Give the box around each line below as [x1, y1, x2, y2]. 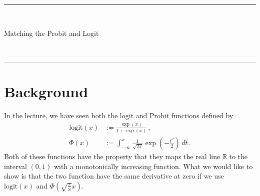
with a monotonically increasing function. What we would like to [53, 161, 253, 171]
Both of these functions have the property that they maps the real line [4, 151, 220, 162]
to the [229, 151, 248, 162]
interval [4, 161, 27, 171]
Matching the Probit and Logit [4, 27, 99, 38]
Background [4, 81, 88, 101]
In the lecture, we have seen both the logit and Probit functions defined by [4, 110, 233, 120]
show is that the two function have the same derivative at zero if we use [4, 171, 224, 181]
